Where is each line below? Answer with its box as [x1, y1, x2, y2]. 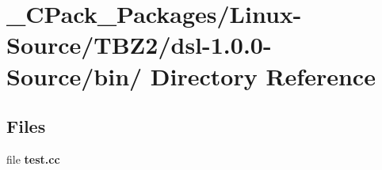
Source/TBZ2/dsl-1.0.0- [6, 28, 272, 61]
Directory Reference [150, 59, 376, 92]
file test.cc [6, 150, 60, 167]
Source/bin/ [6, 59, 143, 92]
